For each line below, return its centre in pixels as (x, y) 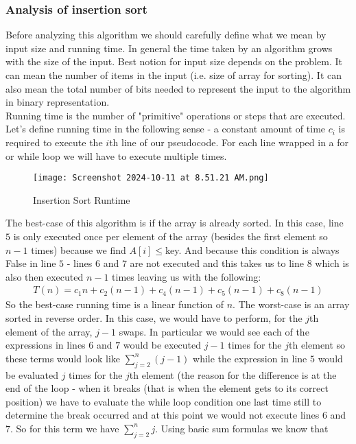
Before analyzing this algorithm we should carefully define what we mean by (166, 35)
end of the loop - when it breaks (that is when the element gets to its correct (167, 388)
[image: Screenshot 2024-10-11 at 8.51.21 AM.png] (151, 178)
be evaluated (32, 374)
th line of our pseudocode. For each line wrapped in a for (229, 142)
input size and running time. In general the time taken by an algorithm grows (169, 48)
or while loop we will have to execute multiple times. (116, 155)
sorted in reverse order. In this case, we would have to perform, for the (154, 318)
